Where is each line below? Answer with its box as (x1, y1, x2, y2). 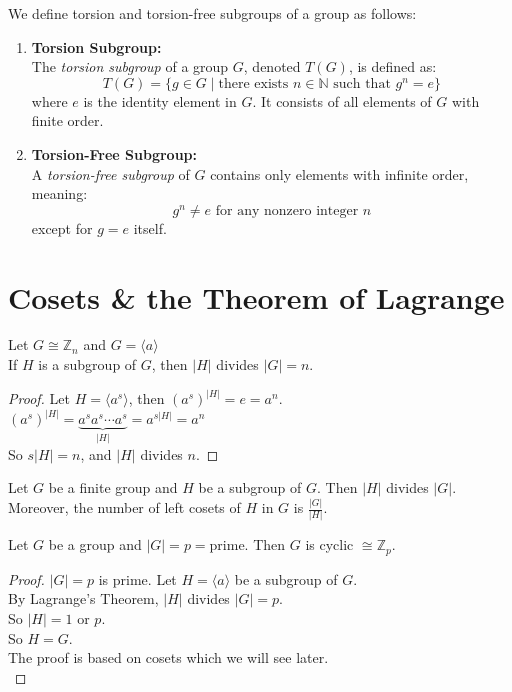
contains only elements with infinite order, (210, 163, 469, 184)
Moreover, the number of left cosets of (8, 497, 241, 518)
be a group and (48, 534, 142, 555)
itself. (133, 217, 167, 238)
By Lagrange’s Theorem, (8, 588, 159, 609)
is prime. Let (98, 568, 177, 589)
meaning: (31, 183, 88, 204)
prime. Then (209, 534, 286, 555)
